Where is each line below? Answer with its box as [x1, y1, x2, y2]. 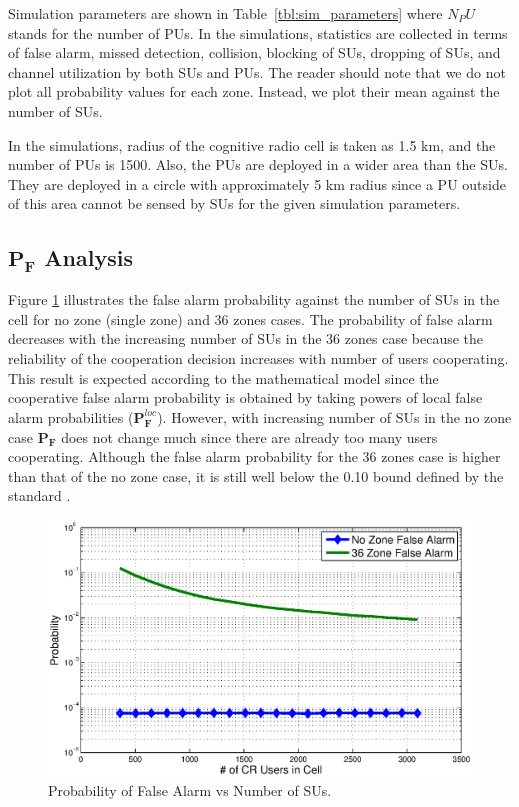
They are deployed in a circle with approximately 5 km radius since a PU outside [8, 173, 506, 194]
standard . [8, 485, 71, 506]
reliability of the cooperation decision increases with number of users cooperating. [8, 347, 509, 368]
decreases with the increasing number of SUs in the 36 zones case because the [8, 328, 484, 349]
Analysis [44, 242, 133, 273]
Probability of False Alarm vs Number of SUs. [48, 779, 332, 800]
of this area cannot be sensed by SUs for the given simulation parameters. [8, 193, 461, 214]
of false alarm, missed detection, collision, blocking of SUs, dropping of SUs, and [8, 42, 501, 63]
